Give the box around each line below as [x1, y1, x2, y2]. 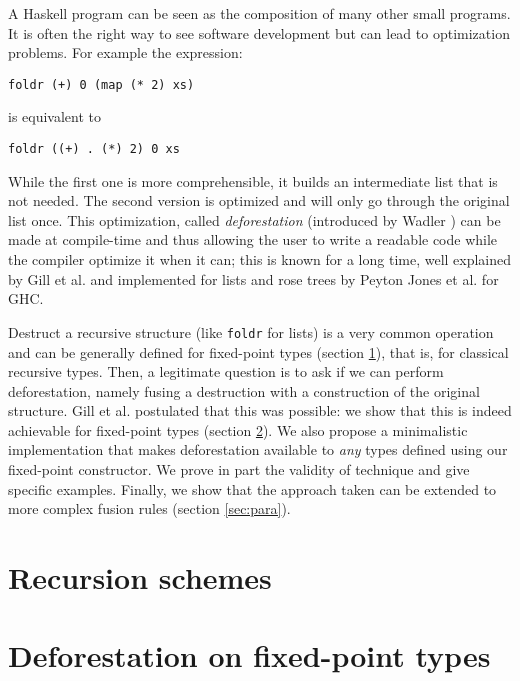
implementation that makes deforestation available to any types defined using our [8, 439, 508, 460]
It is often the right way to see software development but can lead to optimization [8, 22, 510, 43]
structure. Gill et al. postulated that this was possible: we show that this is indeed [8, 400, 512, 421]
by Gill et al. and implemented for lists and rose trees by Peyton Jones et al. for [8, 268, 499, 289]
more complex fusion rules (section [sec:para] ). [8, 498, 291, 519]
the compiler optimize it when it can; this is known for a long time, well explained [8, 249, 512, 270]
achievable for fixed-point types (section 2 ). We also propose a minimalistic [8, 419, 468, 440]
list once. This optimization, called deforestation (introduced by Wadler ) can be [8, 209, 501, 230]
